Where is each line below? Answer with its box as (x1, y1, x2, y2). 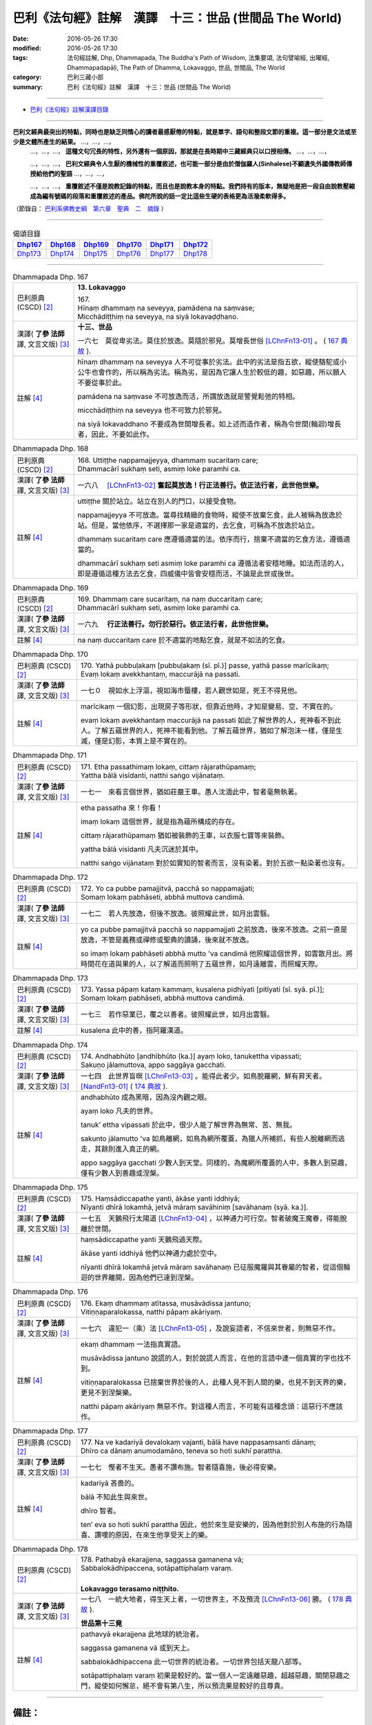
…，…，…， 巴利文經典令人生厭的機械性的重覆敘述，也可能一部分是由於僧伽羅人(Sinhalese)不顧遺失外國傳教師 (30, 159, 347, 168)
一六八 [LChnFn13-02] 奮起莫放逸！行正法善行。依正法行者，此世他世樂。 (77, 480, 323, 490)
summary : (12, 83, 43, 91)
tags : (12, 54, 28, 62)
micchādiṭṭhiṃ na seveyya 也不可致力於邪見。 (77, 406, 227, 415)
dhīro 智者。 (80, 1506, 121, 1515)
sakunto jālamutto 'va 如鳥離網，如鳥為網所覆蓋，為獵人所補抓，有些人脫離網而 (80, 1134, 338, 1143)
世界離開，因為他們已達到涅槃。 (94, 1273, 198, 1283)
